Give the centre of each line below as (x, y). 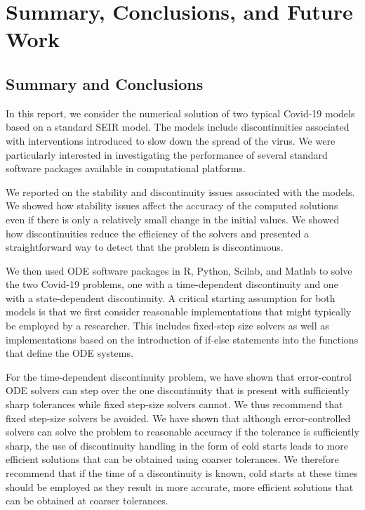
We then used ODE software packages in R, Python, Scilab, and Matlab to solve (179, 270)
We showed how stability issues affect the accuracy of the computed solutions (172, 205)
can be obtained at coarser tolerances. (87, 501)
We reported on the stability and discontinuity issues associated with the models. (180, 191)
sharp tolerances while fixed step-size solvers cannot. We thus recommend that (174, 404)
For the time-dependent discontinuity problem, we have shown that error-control (179, 376)
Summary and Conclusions (105, 83)
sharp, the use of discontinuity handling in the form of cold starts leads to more (177, 445)
